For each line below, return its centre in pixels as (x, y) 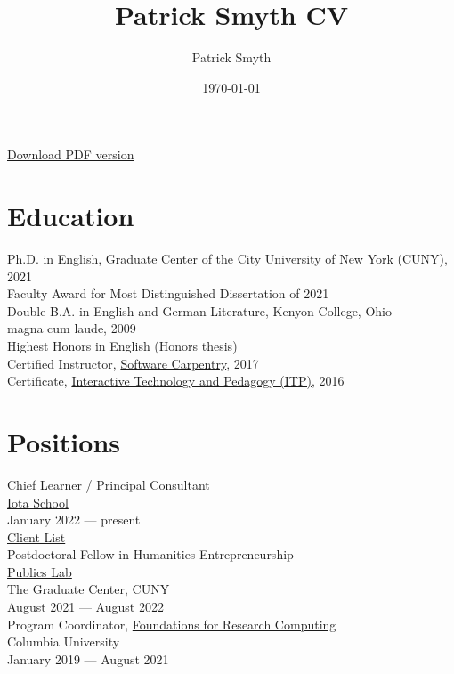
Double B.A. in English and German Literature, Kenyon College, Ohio (199, 310)
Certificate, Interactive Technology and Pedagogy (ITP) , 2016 (176, 381)
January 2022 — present (74, 520)
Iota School (38, 502)
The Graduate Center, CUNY (89, 589)
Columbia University (64, 642)
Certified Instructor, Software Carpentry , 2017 (133, 363)
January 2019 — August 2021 (88, 658)
